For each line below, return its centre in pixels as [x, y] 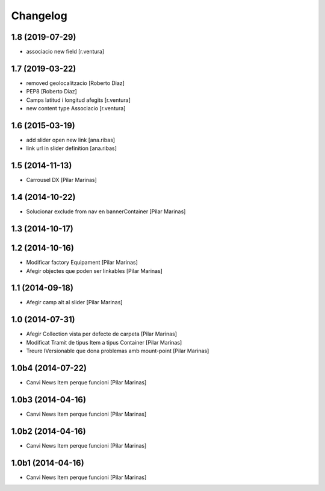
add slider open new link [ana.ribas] [71, 140]
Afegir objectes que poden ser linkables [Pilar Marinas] [94, 271]
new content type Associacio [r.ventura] [76, 108]
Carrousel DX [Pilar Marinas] [62, 180]
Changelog [39, 16]
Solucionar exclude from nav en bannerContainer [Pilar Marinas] [106, 211]
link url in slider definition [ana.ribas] [72, 148]
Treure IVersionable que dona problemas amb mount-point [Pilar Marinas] [118, 351]
